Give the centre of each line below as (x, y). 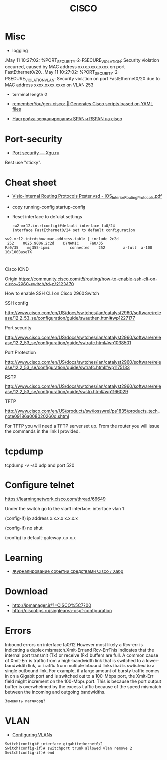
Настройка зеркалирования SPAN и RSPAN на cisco (67, 119)
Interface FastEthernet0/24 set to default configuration (74, 230)
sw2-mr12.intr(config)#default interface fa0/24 (64, 226)
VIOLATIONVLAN (40, 80)
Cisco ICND (17, 269)
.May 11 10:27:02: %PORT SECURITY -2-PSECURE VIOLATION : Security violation (82, 60)
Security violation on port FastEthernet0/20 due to (108, 78)
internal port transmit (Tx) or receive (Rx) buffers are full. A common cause (82, 655)
